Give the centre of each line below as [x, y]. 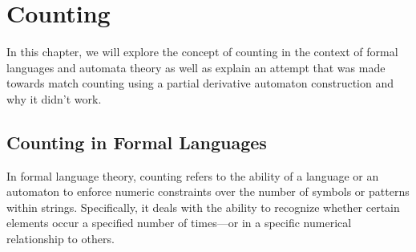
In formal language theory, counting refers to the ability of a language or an [193, 175]
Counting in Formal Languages [137, 142]
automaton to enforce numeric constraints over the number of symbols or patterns [208, 191]
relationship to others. [61, 239]
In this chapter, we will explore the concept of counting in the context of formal [202, 52]
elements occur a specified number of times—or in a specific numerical [179, 223]
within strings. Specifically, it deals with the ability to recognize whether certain [203, 207]
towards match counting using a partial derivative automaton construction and [200, 83]
